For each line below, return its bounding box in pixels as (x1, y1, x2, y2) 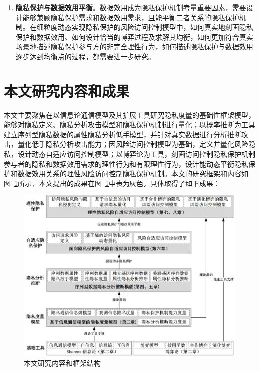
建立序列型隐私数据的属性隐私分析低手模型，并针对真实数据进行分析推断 (4, 129, 241, 139)
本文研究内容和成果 (4, 80, 130, 101)
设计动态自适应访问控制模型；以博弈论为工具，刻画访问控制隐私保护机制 (17, 149, 255, 159)
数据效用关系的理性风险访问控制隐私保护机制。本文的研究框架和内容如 (17, 168, 248, 179)
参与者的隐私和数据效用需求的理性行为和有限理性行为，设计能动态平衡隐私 (4, 158, 248, 169)
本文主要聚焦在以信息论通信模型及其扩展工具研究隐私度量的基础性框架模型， (4, 109, 255, 120)
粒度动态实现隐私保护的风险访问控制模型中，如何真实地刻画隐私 (43, 22, 253, 32)
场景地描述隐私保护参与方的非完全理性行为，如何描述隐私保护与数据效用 (15, 41, 253, 52)
